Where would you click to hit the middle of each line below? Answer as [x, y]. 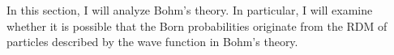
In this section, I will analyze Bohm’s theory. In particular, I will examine [190, 10]
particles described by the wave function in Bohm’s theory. [152, 42]
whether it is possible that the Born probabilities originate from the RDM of [197, 25]
